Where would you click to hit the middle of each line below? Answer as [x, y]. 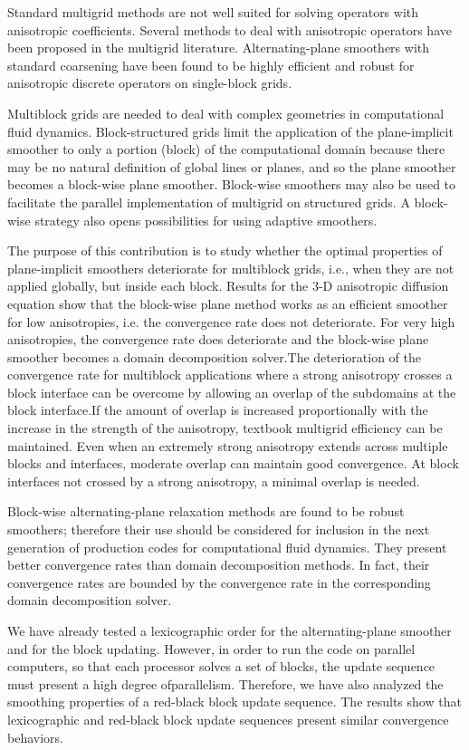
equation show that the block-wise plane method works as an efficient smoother [228, 303]
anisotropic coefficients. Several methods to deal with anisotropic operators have [230, 29]
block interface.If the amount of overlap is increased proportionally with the [218, 410]
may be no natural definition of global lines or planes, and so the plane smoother [232, 166]
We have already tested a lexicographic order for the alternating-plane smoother [230, 630]
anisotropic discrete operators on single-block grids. [150, 83]
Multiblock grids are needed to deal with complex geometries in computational [226, 113]
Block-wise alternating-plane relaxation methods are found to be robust [206, 511]
